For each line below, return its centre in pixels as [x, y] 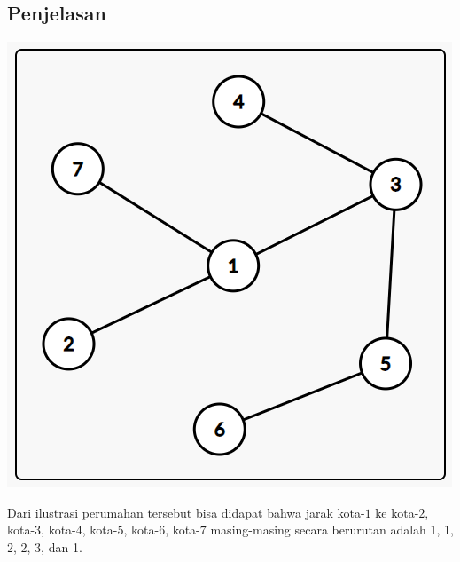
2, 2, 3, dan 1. [45, 546]
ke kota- [397, 512]
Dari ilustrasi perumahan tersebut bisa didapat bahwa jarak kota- [186, 512]
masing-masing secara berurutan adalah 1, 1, [332, 530]
